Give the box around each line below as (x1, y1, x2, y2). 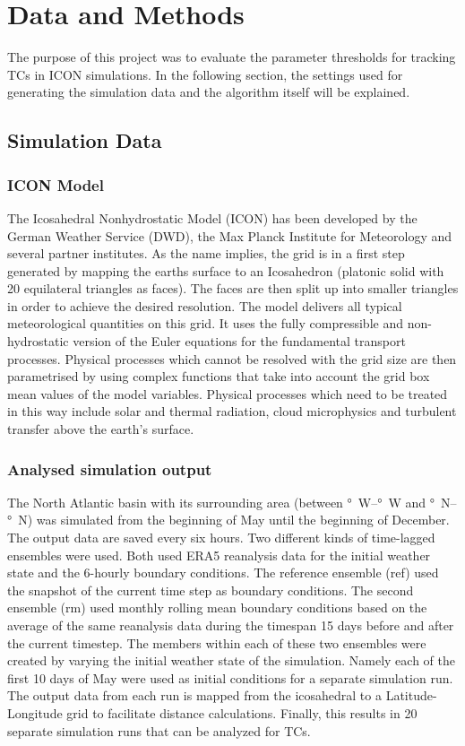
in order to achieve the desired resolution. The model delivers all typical (7, 296, 402, 315)
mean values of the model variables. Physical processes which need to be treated (7, 384, 448, 403)
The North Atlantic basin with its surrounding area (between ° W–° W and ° (7, 492, 435, 511)
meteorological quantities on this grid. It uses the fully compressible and (7, 314, 403, 333)
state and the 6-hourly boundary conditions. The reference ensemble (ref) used (7, 563, 439, 582)
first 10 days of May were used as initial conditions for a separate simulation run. (7, 668, 453, 687)
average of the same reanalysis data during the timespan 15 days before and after (7, 616, 454, 634)
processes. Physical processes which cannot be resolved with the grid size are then (7, 349, 457, 368)
